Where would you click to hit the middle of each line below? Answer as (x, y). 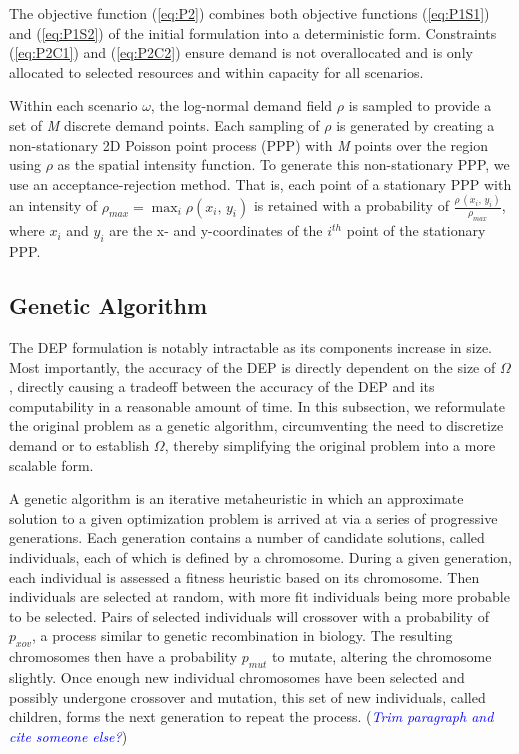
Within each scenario (73, 105)
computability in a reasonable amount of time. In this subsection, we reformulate (257, 405)
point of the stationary (416, 230)
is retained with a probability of (351, 205)
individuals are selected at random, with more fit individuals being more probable (259, 596)
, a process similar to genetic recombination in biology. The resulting (242, 635)
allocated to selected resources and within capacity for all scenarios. (216, 71)
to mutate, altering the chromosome (382, 656)
